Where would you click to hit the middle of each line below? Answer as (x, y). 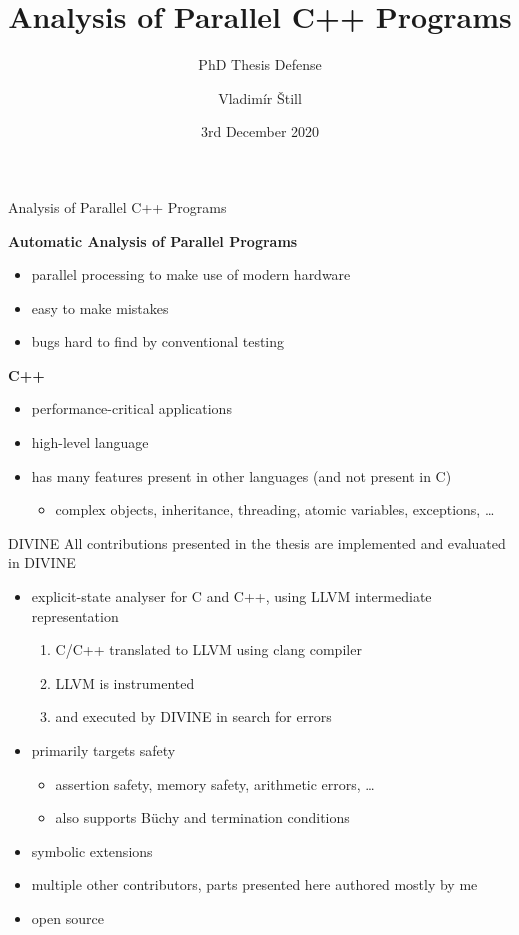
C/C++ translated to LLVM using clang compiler (208, 649)
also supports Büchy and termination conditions (202, 817)
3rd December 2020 (260, 131)
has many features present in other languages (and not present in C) (241, 475)
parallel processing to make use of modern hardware (191, 274)
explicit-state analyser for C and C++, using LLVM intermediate (231, 596)
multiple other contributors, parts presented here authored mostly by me (254, 884)
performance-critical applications (131, 408)
